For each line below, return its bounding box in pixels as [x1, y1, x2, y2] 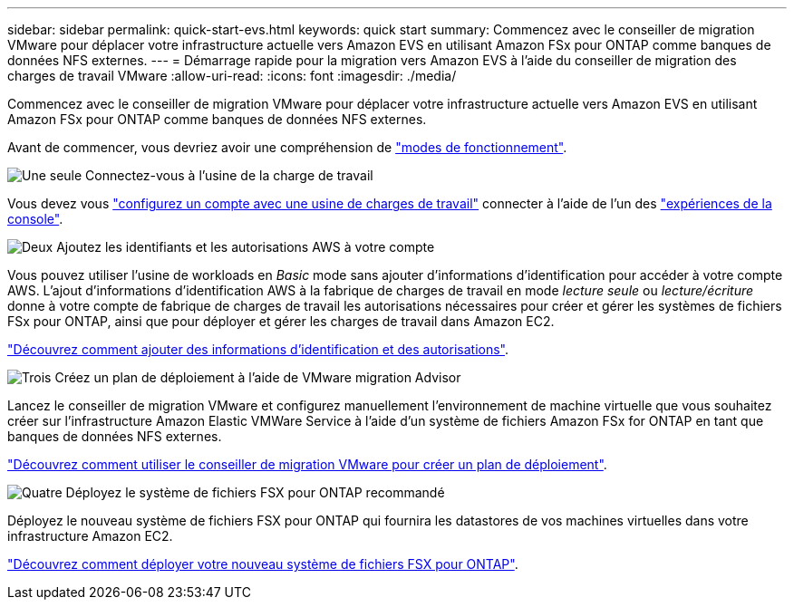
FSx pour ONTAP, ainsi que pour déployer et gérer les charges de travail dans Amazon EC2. [7, 313, 555, 329]
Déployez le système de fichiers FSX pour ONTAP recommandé [65, 485, 445, 500]
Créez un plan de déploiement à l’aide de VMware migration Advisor [54, 370, 461, 385]
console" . [7, 211, 63, 226]
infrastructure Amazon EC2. [7, 528, 173, 544]
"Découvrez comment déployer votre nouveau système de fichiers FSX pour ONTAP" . [7, 556, 518, 572]
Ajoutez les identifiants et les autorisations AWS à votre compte [56, 239, 435, 255]
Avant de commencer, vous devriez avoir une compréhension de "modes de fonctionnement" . [7, 140, 567, 155]
